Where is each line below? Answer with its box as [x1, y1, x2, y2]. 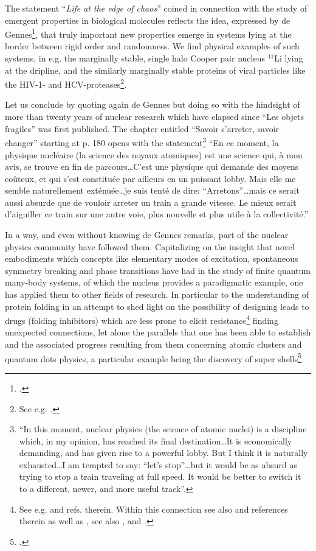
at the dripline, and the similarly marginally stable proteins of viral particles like [5, 63, 306, 76]
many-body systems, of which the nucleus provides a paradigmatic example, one [5, 276, 303, 289]
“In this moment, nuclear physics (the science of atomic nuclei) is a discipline [19, 423, 307, 435]
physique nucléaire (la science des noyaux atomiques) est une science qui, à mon [5, 148, 303, 161]
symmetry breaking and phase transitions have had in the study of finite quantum [5, 264, 311, 276]
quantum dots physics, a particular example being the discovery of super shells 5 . [5, 350, 304, 365]
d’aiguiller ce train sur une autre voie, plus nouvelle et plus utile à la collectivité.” [5, 208, 309, 220]
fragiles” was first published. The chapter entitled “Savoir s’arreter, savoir [5, 122, 280, 135]
